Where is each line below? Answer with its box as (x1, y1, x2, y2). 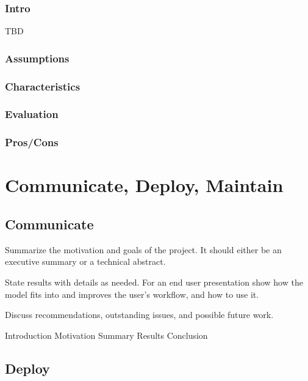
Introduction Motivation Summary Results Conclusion (5, 328, 208, 341)
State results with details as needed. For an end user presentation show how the (5, 275, 303, 288)
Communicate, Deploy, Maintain (5, 172, 284, 198)
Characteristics (5, 78, 81, 94)
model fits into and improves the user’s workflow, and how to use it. (5, 287, 259, 300)
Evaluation (5, 106, 59, 122)
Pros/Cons (5, 135, 59, 150)
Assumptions (5, 50, 70, 65)
